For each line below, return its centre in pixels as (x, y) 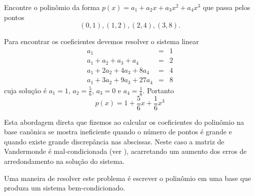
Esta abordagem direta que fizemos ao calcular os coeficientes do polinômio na (124, 122)
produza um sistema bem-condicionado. (65, 188)
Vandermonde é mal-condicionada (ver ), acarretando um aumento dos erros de (125, 151)
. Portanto (158, 90)
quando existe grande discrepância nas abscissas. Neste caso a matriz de (114, 141)
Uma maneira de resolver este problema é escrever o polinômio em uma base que (127, 178)
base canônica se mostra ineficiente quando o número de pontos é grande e (118, 132)
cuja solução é (25, 90)
